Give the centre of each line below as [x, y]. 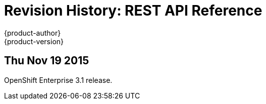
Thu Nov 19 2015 [47, 61]
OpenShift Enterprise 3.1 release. [58, 80]
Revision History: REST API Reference [133, 11]
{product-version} [34, 41]
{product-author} [33, 33]
